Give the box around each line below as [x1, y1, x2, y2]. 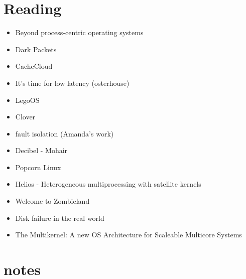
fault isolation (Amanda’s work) [15, 128, 114, 138]
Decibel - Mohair [15, 145, 68, 156]
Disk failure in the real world [15, 212, 104, 223]
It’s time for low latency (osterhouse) [15, 77, 130, 88]
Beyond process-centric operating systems [15, 27, 144, 38]
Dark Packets [15, 44, 57, 54]
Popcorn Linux [15, 162, 61, 172]
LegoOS [15, 94, 40, 105]
